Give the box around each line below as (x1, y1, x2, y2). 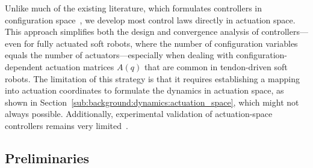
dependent (5, 60, 43, 73)
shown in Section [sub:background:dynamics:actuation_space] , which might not (5, 95, 299, 108)
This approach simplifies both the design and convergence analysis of (5, 25, 259, 38)
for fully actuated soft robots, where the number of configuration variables (23, 37, 298, 49)
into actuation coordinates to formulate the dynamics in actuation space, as (5, 84, 284, 97)
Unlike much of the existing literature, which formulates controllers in (5, 2, 262, 14)
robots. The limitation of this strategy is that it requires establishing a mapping (5, 72, 300, 85)
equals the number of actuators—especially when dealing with (5, 49, 234, 61)
